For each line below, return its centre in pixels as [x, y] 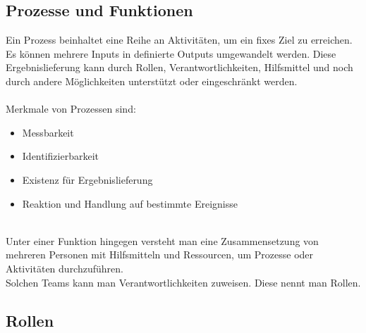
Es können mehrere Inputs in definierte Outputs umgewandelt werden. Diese [171, 53]
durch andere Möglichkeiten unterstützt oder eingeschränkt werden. [152, 81]
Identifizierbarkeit [61, 156]
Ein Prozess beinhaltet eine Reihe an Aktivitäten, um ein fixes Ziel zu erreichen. [179, 40]
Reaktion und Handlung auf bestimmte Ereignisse [130, 203]
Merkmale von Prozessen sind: [71, 109]
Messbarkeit [48, 132]
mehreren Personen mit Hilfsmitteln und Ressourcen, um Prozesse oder [160, 255]
